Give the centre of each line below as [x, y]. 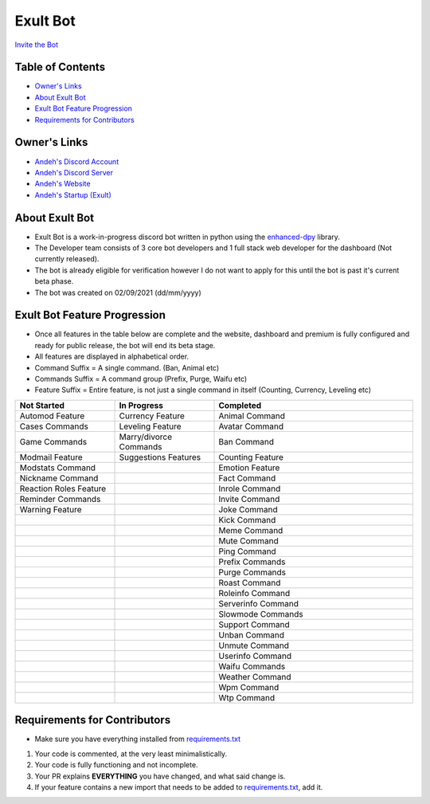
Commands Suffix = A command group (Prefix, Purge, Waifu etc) [141, 379]
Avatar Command [251, 426]
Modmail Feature [51, 457]
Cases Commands [54, 426]
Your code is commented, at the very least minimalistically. [131, 754]
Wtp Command [247, 697]
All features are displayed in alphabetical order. [112, 357]
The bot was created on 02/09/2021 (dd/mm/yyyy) [118, 292]
